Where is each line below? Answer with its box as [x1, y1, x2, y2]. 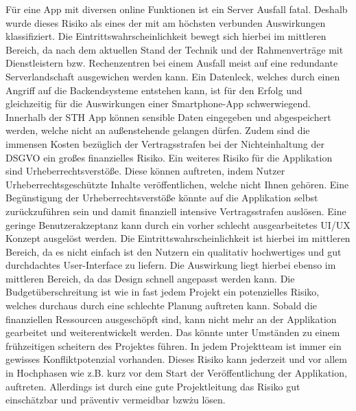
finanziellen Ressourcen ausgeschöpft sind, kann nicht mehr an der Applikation [5, 311, 337, 326]
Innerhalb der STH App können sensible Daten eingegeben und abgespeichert [5, 109, 331, 124]
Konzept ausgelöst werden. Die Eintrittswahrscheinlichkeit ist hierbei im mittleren [5, 231, 351, 245]
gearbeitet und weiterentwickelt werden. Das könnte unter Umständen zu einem [5, 325, 340, 340]
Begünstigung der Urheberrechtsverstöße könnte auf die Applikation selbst [5, 190, 318, 205]
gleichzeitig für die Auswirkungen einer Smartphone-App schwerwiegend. [5, 96, 311, 111]
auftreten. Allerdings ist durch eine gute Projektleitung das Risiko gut [5, 379, 300, 393]
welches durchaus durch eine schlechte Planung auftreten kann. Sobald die [5, 298, 318, 313]
